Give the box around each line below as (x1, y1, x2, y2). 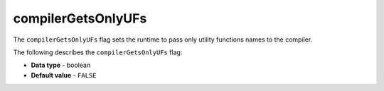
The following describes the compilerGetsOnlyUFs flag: (13, 48, 183, 56)
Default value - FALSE (31, 71, 97, 79)
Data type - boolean (31, 61, 91, 70)
